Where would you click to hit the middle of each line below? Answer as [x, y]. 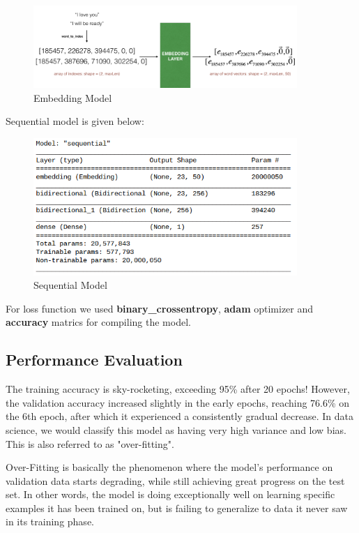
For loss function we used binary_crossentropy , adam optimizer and [160, 308]
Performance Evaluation [94, 360]
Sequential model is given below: [75, 121]
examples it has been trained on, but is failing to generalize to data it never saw [177, 508]
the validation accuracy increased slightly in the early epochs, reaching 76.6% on [178, 402]
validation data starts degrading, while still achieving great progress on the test [175, 480]
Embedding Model [73, 97]
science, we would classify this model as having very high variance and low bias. [176, 429]
